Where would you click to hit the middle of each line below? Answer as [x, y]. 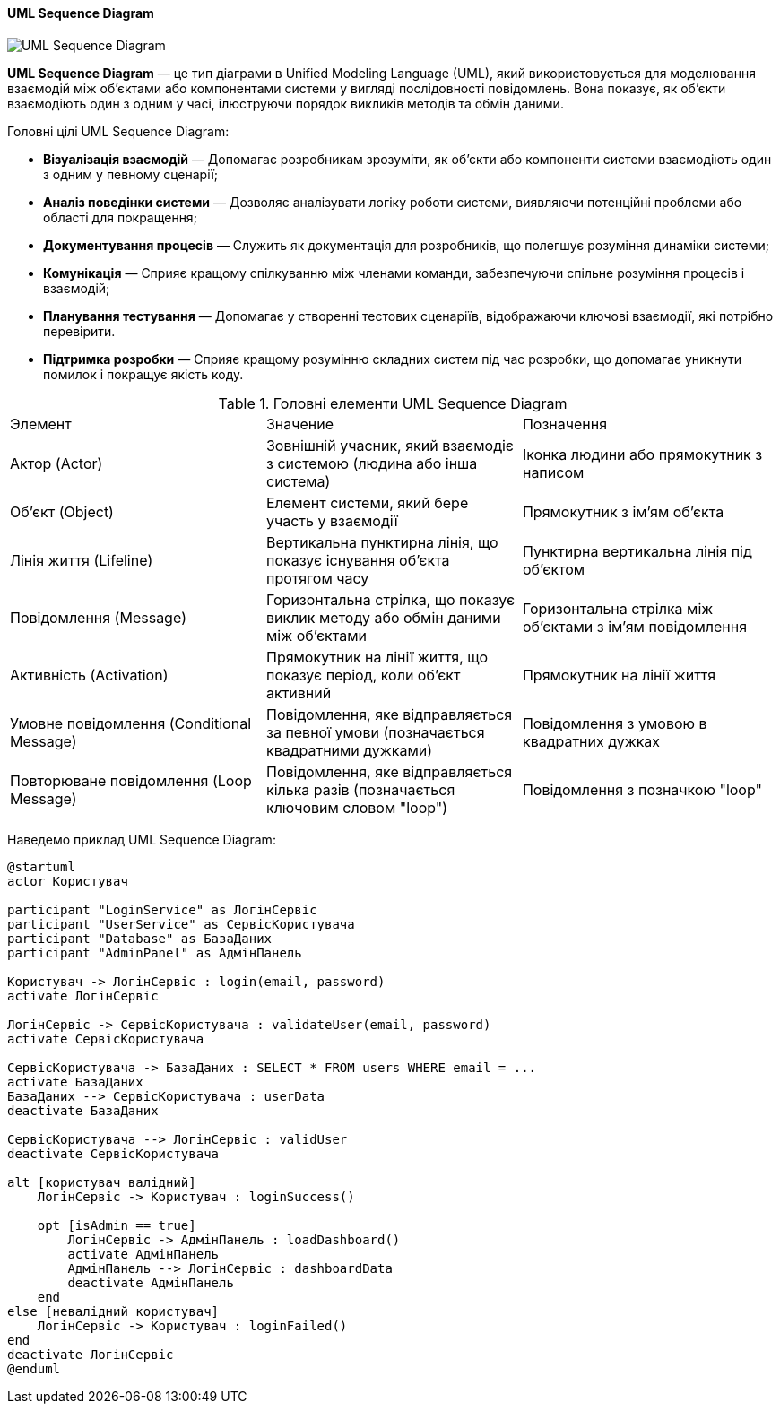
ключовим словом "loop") [357, 807]
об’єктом [554, 569]
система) [298, 481]
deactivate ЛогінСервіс [91, 1354]
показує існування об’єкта [358, 560]
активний [299, 693]
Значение [300, 424]
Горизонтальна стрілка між [618, 608]
